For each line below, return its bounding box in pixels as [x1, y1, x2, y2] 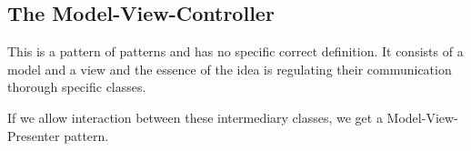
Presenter [7, 126, 60, 145]
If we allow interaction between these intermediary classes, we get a [7, 107, 383, 126]
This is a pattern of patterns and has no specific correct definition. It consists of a [7, 42, 464, 61]
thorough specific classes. [7, 77, 146, 96]
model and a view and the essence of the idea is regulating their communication [7, 59, 452, 78]
